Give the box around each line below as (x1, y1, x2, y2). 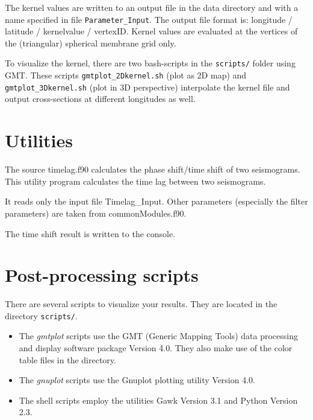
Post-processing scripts (5, 262, 199, 287)
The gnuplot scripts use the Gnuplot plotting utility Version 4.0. (19, 374, 255, 386)
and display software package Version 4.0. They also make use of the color (19, 342, 293, 354)
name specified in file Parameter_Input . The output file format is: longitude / (5, 13, 293, 25)
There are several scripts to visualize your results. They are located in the (5, 297, 277, 310)
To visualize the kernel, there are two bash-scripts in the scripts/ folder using (5, 57, 296, 69)
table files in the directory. (19, 353, 116, 366)
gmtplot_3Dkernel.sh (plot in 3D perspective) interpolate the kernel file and (5, 80, 290, 93)
